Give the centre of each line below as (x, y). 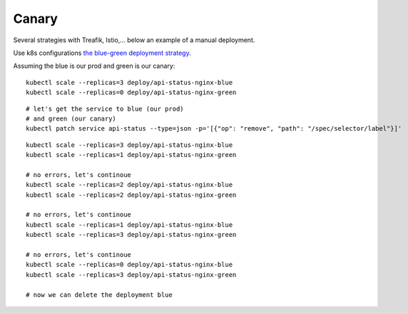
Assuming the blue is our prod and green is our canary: (94, 66)
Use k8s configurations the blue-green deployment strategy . (102, 53)
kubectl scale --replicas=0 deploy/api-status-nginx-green (131, 92)
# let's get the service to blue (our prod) (105, 108)
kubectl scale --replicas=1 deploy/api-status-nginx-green (131, 155)
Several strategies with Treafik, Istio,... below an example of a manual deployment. (134, 40)
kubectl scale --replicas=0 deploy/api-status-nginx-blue (129, 265)
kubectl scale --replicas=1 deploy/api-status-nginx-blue (129, 224)
